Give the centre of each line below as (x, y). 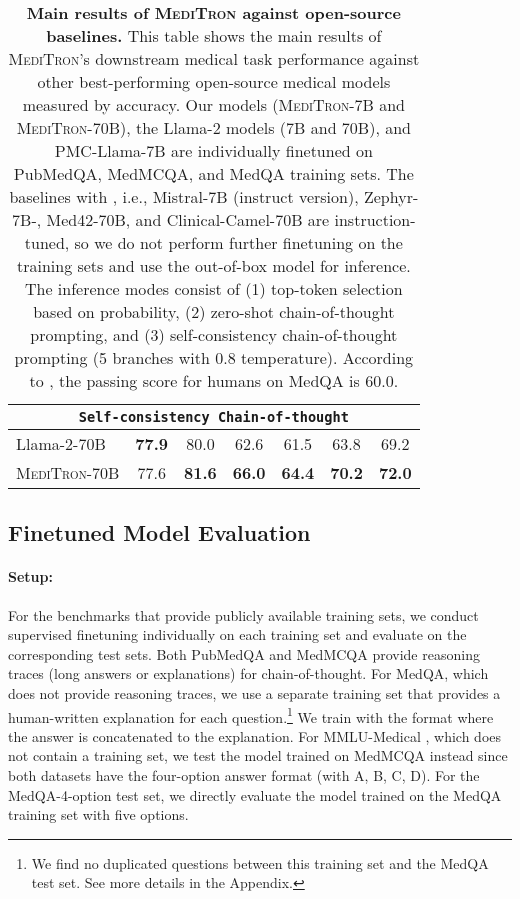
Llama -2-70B (61, 443)
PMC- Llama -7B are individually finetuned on (213, 150)
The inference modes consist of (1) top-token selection (213, 288)
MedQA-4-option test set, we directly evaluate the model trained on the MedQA (255, 794)
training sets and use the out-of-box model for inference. (213, 265)
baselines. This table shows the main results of (214, 35)
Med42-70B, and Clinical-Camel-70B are (188, 219)
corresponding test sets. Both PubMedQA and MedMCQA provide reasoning (244, 653)
